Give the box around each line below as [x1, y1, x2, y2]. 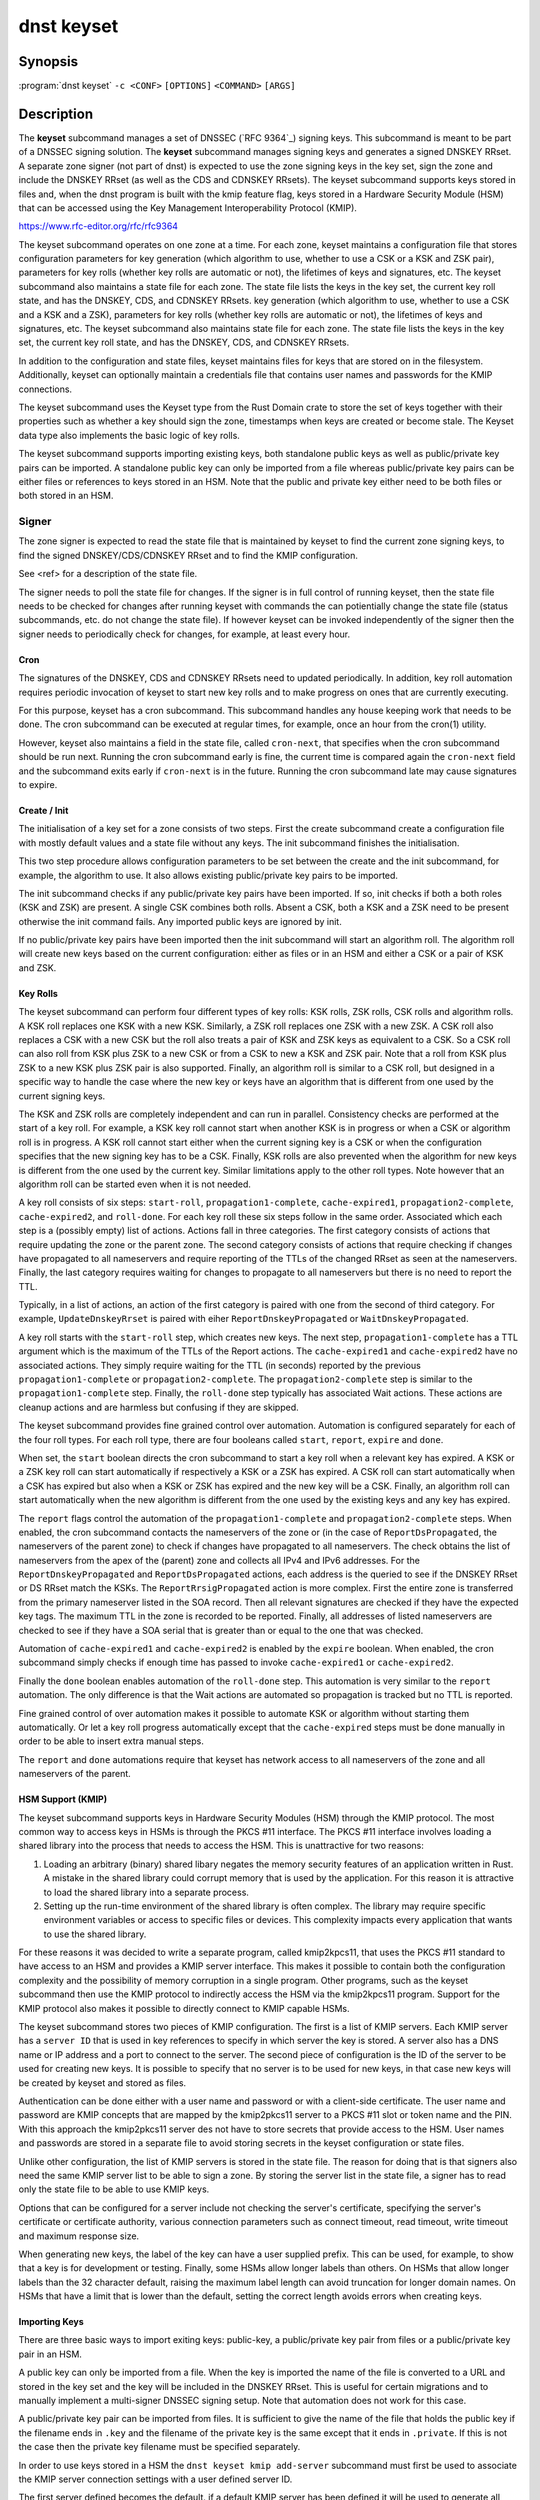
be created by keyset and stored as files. [18, 2076, 187, 2089]
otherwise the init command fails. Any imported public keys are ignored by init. [18, 915, 342, 927]
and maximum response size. [18, 2230, 140, 2242]
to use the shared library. [43, 1928, 147, 1940]
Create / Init [18, 804, 69, 816]
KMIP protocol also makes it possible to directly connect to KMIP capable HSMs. [18, 2002, 350, 2014]
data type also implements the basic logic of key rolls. [18, 429, 240, 441]
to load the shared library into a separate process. [43, 1886, 250, 1898]
